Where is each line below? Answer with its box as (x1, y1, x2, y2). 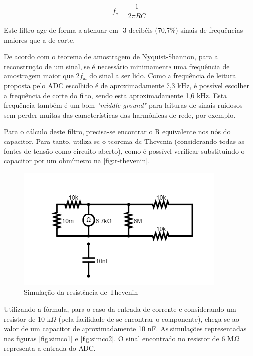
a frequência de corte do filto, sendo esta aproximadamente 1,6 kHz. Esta (4, 90, 227, 100)
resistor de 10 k (4, 313, 51, 324)
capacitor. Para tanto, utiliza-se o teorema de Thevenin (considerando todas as (4, 136, 245, 146)
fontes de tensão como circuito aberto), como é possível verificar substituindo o (4, 145, 245, 156)
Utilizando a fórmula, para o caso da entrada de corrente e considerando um (4, 303, 236, 314)
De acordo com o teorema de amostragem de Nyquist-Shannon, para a (4, 51, 218, 62)
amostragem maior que (4, 71, 74, 81)
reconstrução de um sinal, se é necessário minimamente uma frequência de (4, 61, 230, 71)
